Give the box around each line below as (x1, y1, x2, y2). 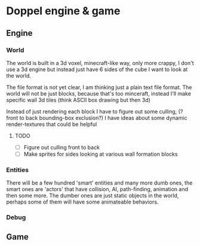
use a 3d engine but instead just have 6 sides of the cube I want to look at (6, 66, 188, 73)
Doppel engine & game (6, 4, 121, 18)
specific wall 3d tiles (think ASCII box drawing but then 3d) (6, 96, 151, 103)
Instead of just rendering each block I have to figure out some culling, (6, 107, 177, 115)
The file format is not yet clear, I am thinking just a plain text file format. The (6, 84, 192, 91)
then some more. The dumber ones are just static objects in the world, (6, 192, 179, 199)
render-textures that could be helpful (6, 121, 97, 128)
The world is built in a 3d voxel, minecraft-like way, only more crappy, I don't (6, 59, 194, 66)
